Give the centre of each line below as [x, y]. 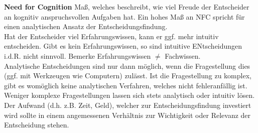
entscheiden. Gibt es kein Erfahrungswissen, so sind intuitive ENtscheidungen [123, 46]
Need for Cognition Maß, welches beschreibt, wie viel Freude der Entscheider [127, 7]
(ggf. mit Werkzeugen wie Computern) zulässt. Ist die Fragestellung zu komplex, [128, 76]
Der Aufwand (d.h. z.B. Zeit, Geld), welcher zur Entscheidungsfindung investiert [128, 105]
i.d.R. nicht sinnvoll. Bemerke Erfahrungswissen [78, 55]
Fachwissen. [183, 55]
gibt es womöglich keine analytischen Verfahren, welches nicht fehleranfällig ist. [126, 85]
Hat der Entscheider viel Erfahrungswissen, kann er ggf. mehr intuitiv [111, 36]
